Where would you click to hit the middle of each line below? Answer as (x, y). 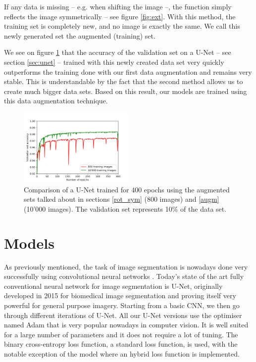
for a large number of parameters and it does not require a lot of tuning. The (121, 334)
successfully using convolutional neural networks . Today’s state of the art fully (124, 276)
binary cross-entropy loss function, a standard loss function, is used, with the (121, 344)
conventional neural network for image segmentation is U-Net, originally (113, 286)
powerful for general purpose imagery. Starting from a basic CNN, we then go (122, 305)
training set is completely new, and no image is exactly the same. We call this (122, 26)
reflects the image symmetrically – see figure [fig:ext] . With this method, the (120, 16)
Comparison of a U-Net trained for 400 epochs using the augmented (127, 189)
